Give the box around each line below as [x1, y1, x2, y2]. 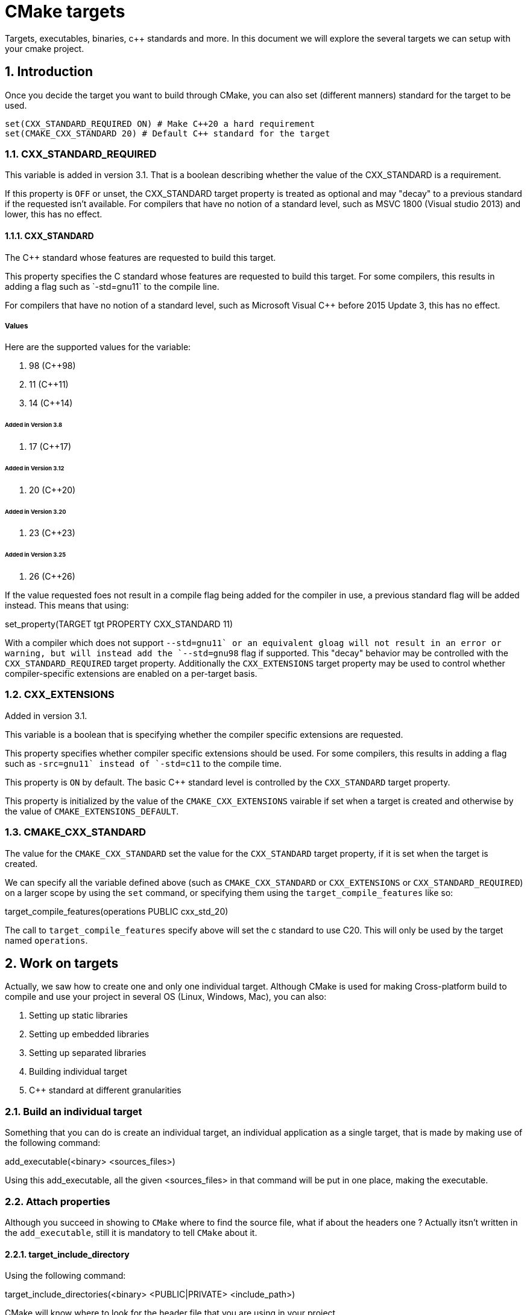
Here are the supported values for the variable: [5, 342, 191, 353]
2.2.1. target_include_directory [5, 1249, 130, 1259]
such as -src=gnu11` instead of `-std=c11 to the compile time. [5, 758, 282, 769]
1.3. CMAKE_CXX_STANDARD [5, 826, 147, 839]
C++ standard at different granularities [29, 1085, 181, 1096]
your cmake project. [5, 43, 84, 54]
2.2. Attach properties [5, 1195, 110, 1208]
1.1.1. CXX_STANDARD [5, 230, 94, 241]
